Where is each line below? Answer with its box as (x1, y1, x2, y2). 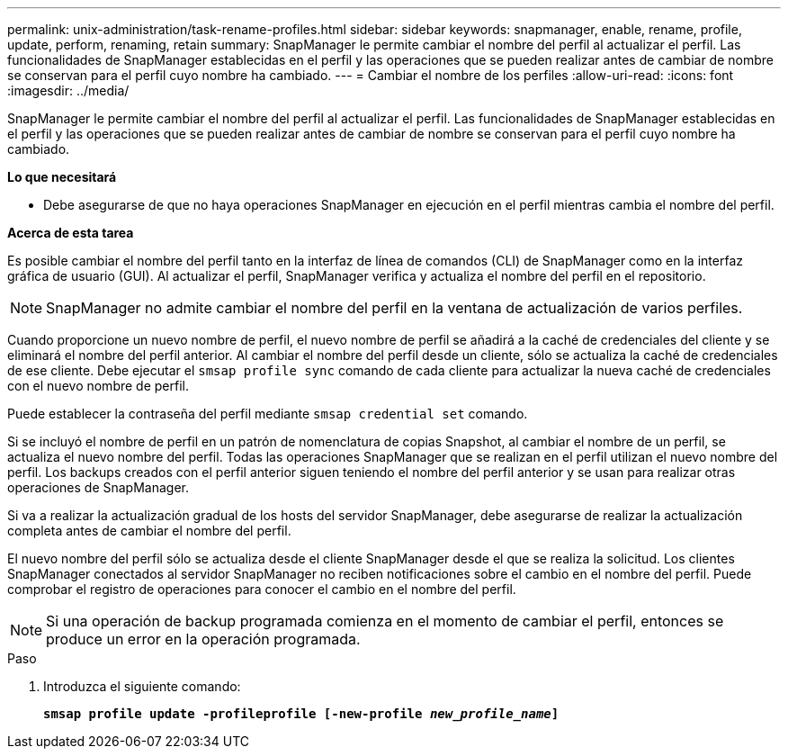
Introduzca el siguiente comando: (43, 679, 241, 694)
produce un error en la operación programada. (46, 630, 361, 648)
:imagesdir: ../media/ (7, 83, 130, 98)
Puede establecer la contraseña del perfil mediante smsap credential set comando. (7, 406, 528, 421)
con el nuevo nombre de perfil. (7, 378, 189, 393)
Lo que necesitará (7, 169, 117, 184)
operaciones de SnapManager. (7, 480, 189, 495)
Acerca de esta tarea (7, 225, 134, 240)
